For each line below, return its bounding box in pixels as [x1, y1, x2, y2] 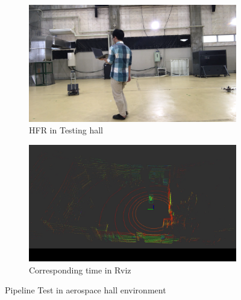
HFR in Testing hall [29, 124, 103, 136]
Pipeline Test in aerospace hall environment [5, 284, 166, 296]
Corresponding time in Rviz [29, 263, 131, 276]
